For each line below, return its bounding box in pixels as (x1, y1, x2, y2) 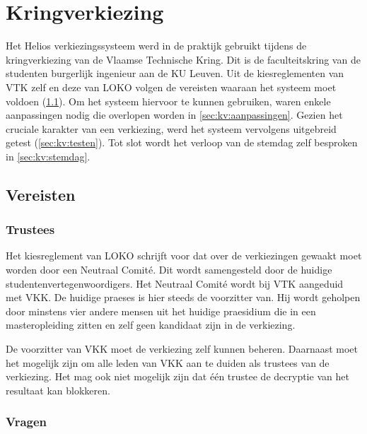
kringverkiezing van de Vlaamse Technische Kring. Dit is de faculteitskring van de (6, 52, 361, 66)
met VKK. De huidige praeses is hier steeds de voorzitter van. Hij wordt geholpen (6, 290, 361, 305)
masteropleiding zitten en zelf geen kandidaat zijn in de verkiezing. (6, 317, 296, 332)
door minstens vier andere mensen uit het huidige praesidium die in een (6, 303, 316, 318)
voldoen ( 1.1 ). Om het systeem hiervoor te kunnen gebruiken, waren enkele (6, 93, 331, 108)
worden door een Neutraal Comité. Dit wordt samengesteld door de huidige (6, 262, 332, 277)
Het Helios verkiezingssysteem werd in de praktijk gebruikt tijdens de (6, 38, 307, 53)
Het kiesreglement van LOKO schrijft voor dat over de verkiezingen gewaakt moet (6, 248, 362, 263)
